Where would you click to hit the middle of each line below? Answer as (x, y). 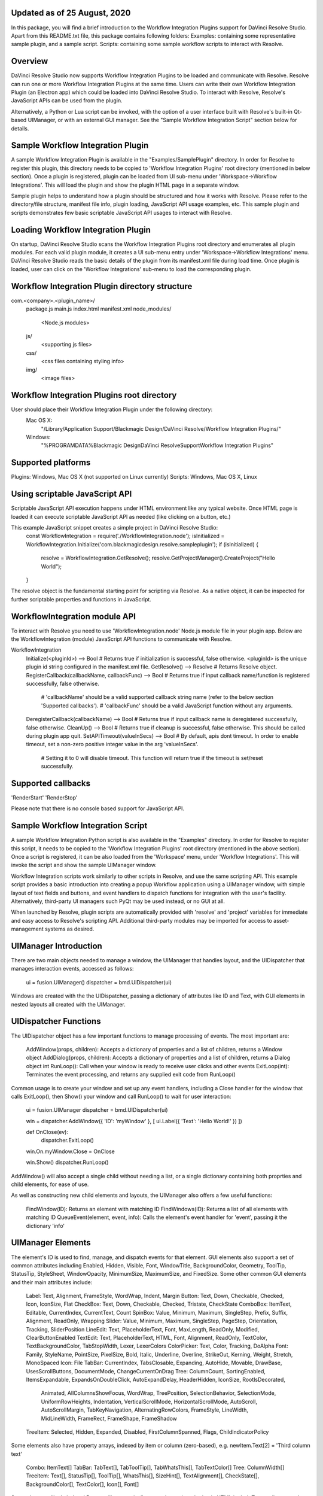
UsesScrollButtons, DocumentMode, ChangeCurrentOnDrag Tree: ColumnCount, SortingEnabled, (146, 1371)
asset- (281, 920)
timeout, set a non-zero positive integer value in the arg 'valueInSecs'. (112, 744)
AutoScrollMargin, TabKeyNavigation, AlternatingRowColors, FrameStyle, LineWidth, (144, 1410)
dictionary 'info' (45, 1226)
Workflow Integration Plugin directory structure (102, 286)
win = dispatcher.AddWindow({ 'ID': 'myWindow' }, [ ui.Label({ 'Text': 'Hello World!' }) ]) (134, 1121)
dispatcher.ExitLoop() (67, 1141)
